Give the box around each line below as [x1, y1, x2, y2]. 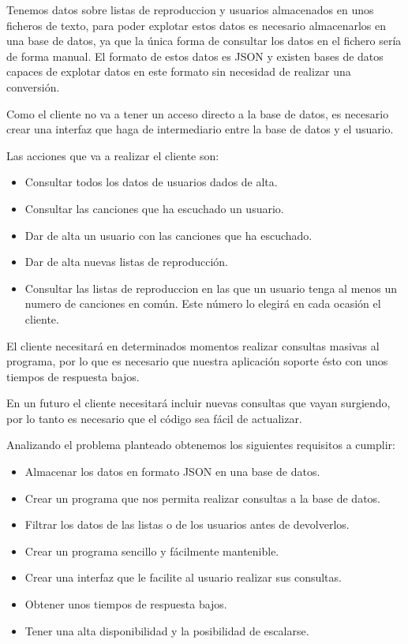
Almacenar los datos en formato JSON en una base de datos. [24, 463, 320, 480]
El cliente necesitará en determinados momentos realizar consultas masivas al [6, 337, 380, 354]
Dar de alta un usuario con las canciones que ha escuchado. [24, 227, 313, 243]
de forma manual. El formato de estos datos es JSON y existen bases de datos [6, 47, 384, 64]
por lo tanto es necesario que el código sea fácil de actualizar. [6, 410, 302, 426]
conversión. [6, 78, 60, 95]
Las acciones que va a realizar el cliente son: [6, 147, 219, 163]
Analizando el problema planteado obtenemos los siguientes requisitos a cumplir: [6, 436, 395, 453]
